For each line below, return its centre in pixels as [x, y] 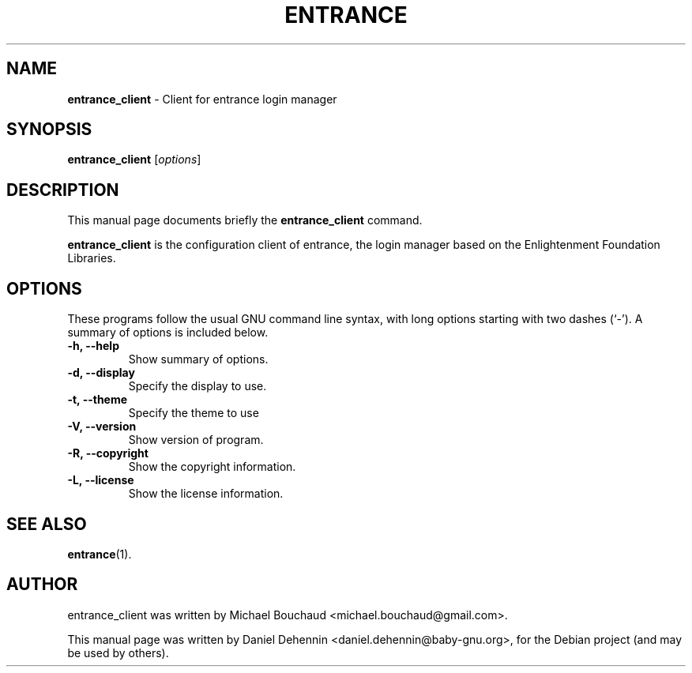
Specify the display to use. [197, 386]
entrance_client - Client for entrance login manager [202, 99]
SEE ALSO [47, 524]
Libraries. [92, 258]
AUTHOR [42, 585]
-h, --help [93, 346]
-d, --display [101, 373]
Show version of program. [196, 440]
